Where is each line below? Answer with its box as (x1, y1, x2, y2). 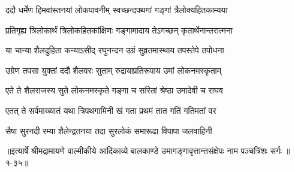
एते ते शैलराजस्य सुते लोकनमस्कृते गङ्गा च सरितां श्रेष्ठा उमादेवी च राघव (5, 84, 223, 96)
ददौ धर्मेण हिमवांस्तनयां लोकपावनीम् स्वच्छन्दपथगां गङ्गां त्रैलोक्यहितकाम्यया (5, 4, 228, 16)
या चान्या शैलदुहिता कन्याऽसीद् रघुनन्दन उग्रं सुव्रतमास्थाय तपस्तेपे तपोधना (5, 44, 224, 56)
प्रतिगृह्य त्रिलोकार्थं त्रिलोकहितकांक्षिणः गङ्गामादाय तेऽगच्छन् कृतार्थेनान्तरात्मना (5, 23, 233, 36)
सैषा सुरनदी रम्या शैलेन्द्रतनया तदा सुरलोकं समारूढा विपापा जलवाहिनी (5, 124, 212, 137)
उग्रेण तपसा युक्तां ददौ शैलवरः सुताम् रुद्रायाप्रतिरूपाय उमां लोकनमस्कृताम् (5, 64, 222, 76)
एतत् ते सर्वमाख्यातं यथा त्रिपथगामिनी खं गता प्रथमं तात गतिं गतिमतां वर (5, 104, 216, 116)
